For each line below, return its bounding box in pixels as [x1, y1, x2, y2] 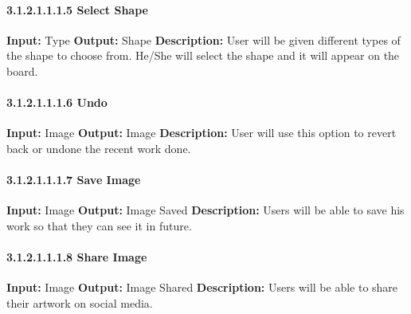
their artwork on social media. [6, 294, 153, 311]
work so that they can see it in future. [6, 217, 192, 234]
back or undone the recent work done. [6, 139, 191, 156]
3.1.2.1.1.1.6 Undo [6, 94, 108, 111]
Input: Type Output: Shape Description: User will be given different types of [6, 31, 401, 48]
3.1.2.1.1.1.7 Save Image [6, 171, 141, 188]
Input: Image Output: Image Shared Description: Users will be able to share [6, 279, 398, 296]
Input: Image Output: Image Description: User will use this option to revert [6, 124, 397, 141]
